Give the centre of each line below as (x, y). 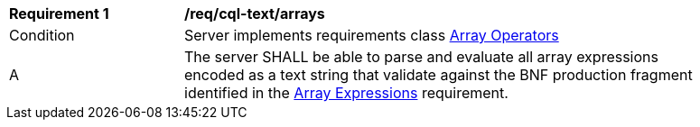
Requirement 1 (59, 14)
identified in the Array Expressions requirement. (346, 93)
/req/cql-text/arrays (255, 14)
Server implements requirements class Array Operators (372, 35)
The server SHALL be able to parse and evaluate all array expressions (421, 57)
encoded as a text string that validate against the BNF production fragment (439, 75)
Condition (42, 35)
